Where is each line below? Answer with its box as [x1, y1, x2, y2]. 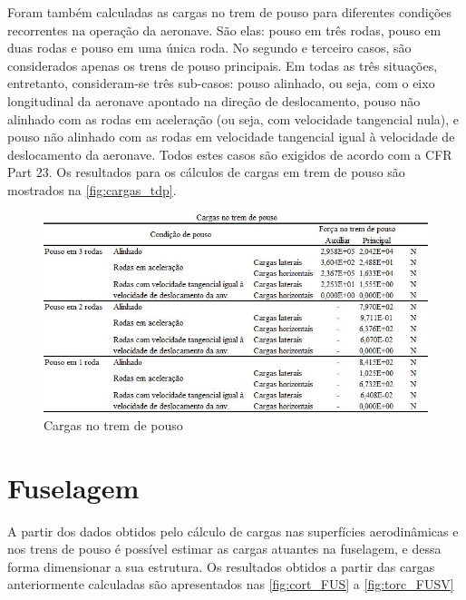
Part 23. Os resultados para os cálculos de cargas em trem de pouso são [7, 162, 405, 182]
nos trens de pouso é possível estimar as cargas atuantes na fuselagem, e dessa [7, 539, 442, 558]
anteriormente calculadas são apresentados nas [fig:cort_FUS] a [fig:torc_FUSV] [7, 575, 454, 594]
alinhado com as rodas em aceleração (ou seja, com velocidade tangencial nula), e [7, 109, 460, 128]
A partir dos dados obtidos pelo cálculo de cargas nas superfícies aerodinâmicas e [7, 521, 459, 540]
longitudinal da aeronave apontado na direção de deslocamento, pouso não [7, 91, 421, 110]
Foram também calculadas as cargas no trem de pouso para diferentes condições [7, 3, 452, 21]
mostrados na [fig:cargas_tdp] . [7, 180, 177, 199]
